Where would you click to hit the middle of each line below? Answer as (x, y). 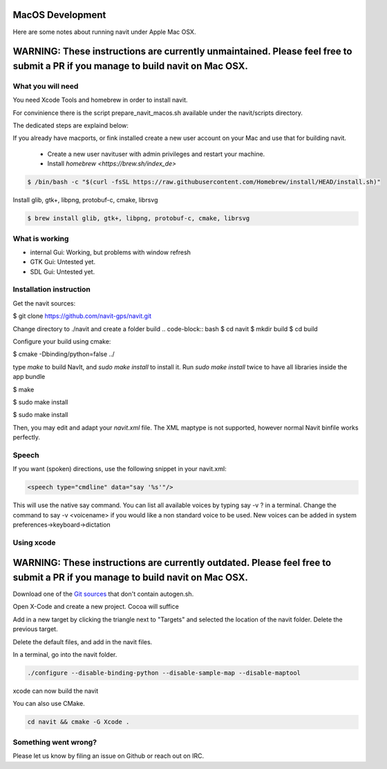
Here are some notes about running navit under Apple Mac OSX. (104, 32)
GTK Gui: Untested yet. (63, 262)
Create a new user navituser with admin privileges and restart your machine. (156, 154)
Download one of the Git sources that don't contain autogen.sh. (103, 594)
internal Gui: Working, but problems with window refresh (111, 252)
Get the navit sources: (44, 303)
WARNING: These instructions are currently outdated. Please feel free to (172, 563)
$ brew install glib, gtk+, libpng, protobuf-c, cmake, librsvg (139, 219)
